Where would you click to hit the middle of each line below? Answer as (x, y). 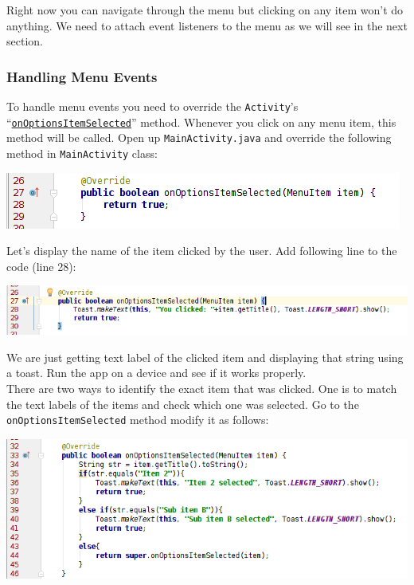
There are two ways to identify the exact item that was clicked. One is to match (202, 388)
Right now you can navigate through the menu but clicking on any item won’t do (205, 10)
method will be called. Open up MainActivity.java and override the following (199, 137)
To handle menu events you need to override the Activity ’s (152, 106)
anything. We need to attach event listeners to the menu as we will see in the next (207, 25)
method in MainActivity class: (82, 153)
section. (25, 41)
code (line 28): (41, 266)
